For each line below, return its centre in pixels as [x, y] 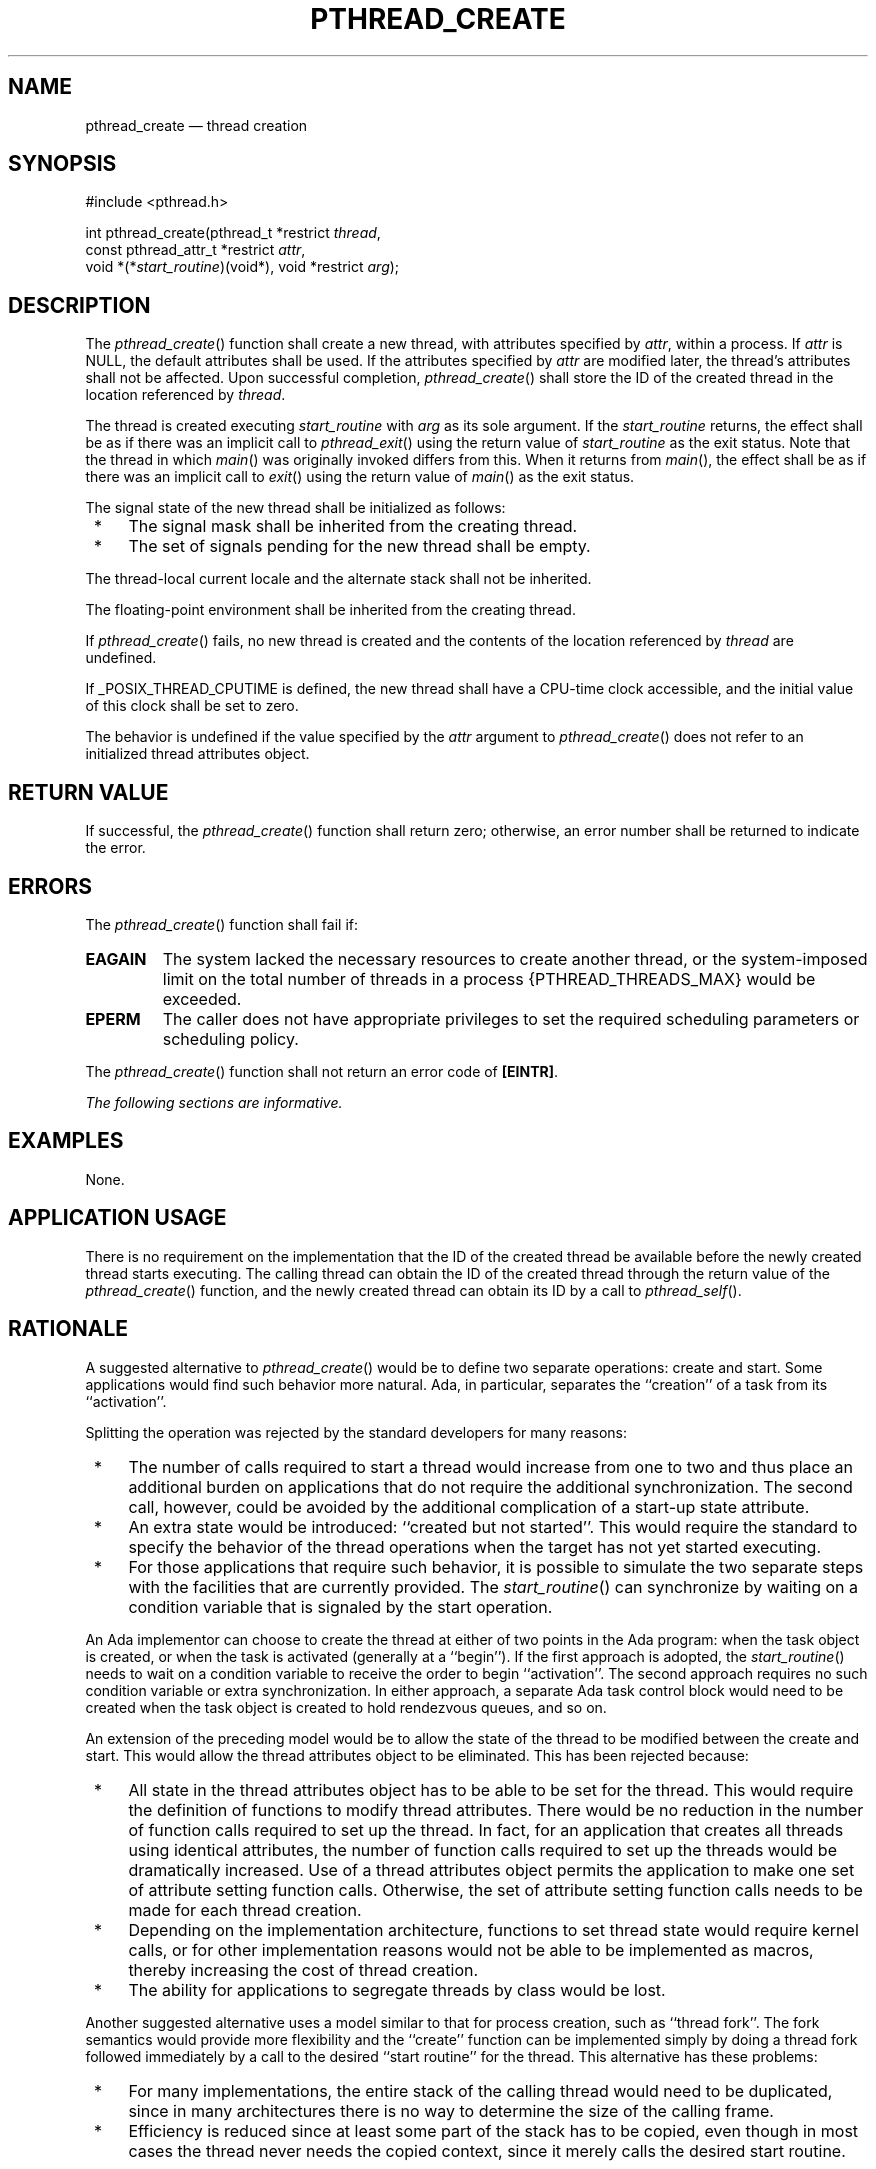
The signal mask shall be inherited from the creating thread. [353, 526]
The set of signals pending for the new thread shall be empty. [359, 546]
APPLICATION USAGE [117, 1218]
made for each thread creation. [245, 1909]
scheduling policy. [230, 1038]
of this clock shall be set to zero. [192, 706]
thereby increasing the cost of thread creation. [303, 1969]
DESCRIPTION [79, 305]
